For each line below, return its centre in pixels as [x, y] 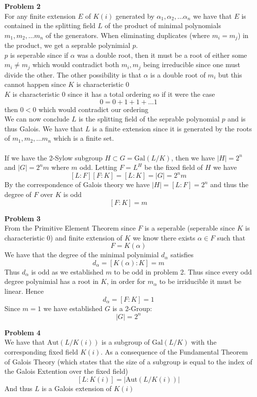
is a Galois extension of [77, 388]
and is [237, 119]
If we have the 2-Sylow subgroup [54, 157]
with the [204, 342]
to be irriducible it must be [200, 281]
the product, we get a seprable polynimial [67, 45]
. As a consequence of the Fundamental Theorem [174, 351]
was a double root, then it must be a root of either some [162, 55]
